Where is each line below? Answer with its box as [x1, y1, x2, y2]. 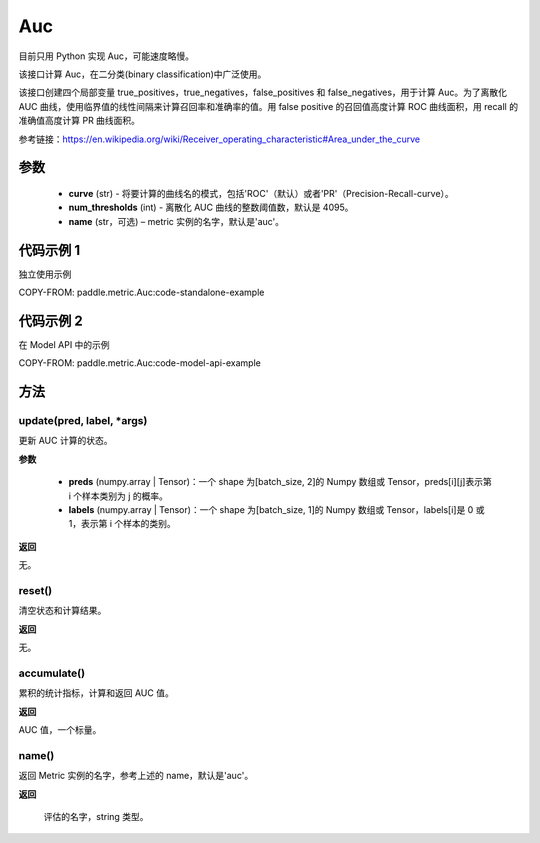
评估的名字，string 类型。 [43, 810, 149, 822]
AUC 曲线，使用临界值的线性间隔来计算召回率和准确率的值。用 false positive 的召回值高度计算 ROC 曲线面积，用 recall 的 [18, 100, 519, 112]
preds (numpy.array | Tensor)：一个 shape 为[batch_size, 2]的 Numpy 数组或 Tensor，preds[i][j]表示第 [68, 476, 492, 488]
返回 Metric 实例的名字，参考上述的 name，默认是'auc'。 [18, 770, 254, 782]
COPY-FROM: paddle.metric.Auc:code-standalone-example [18, 286, 265, 298]
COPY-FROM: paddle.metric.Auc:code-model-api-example [18, 357, 262, 369]
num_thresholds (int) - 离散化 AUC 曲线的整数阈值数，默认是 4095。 [68, 201, 354, 214]
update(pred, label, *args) [18, 414, 148, 428]
